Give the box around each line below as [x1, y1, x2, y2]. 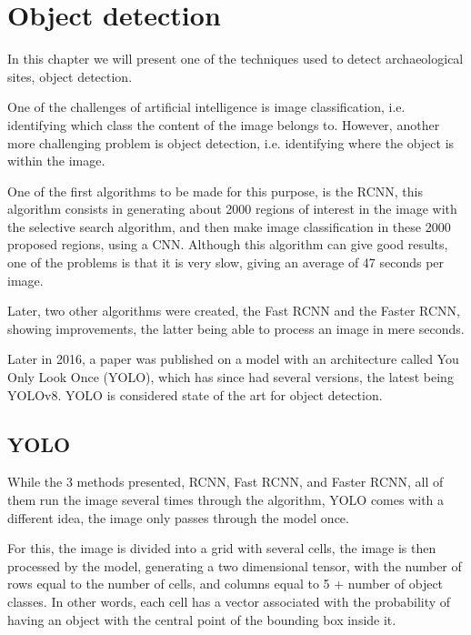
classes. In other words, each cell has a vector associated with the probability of [7, 591, 451, 610]
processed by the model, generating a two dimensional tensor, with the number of [7, 556, 462, 575]
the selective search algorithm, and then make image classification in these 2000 [7, 217, 451, 236]
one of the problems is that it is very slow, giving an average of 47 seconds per [7, 253, 445, 272]
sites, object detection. [7, 66, 133, 86]
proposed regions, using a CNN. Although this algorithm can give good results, [7, 235, 448, 254]
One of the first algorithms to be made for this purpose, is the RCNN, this [7, 181, 423, 200]
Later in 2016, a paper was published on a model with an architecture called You [7, 349, 459, 368]
